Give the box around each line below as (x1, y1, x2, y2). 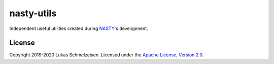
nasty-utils (9, 8, 57, 19)
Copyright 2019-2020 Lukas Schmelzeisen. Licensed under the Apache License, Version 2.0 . (9, 52, 204, 58)
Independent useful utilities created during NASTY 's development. (9, 25, 148, 31)
